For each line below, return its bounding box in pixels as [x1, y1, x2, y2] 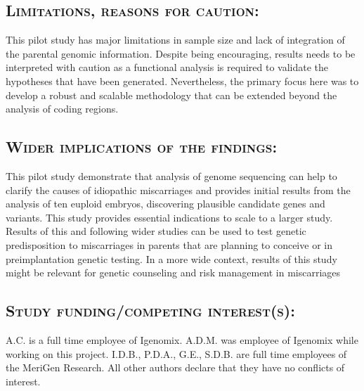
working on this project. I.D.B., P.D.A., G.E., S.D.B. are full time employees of [6, 346, 347, 361]
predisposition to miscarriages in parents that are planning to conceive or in [6, 237, 332, 252]
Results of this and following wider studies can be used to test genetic [6, 224, 306, 238]
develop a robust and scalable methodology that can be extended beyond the [6, 87, 337, 102]
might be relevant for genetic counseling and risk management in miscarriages [6, 265, 341, 280]
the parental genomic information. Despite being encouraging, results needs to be [6, 46, 356, 60]
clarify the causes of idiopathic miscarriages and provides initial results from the [6, 182, 351, 197]
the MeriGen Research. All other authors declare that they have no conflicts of [6, 360, 345, 375]
